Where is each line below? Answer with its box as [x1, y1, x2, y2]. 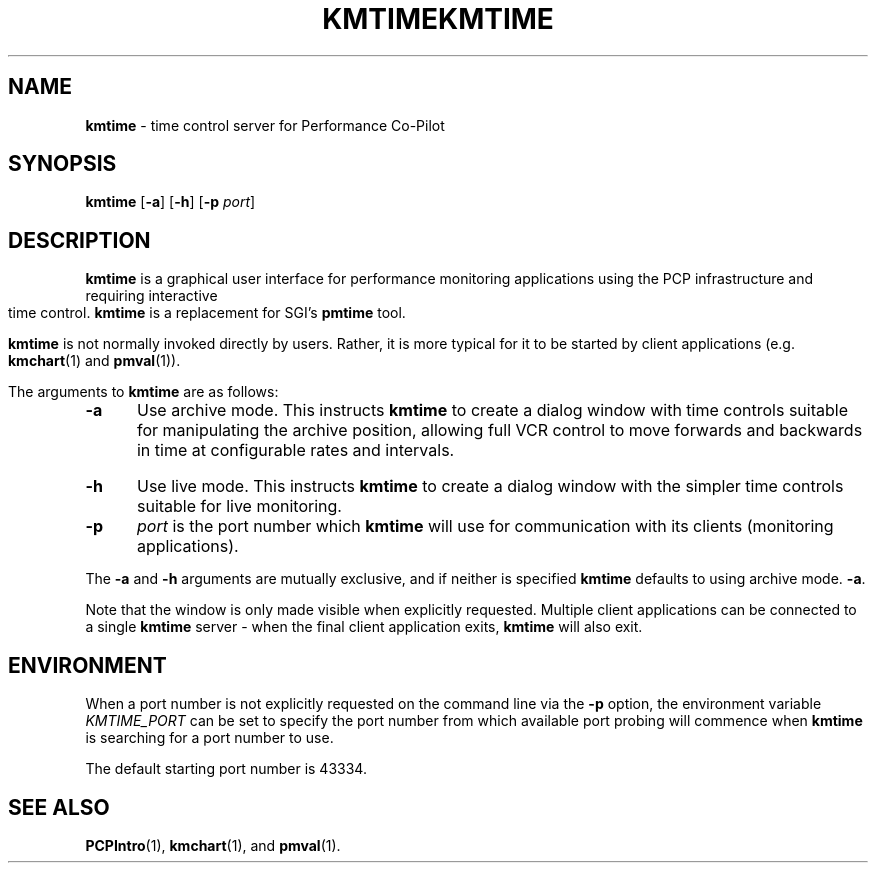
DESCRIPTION [8, 227, 151, 253]
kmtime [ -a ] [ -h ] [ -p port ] [85, 193, 256, 211]
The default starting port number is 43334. [85, 760, 367, 778]
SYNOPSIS [8, 151, 117, 177]
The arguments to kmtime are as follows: [8, 383, 279, 401]
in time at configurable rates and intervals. [136, 440, 455, 461]
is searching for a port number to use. [85, 729, 334, 747]
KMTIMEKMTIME [322, 2, 554, 36]
